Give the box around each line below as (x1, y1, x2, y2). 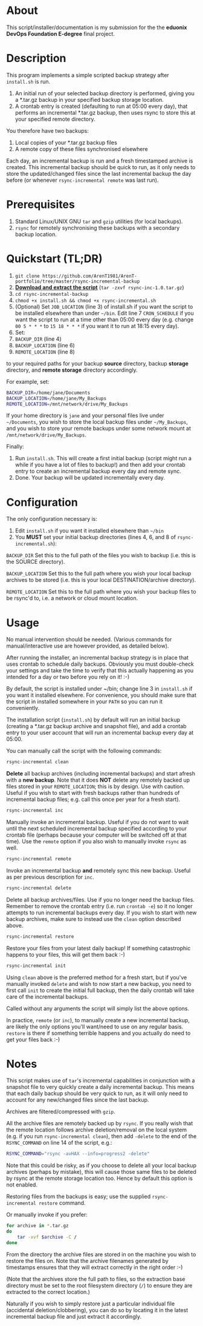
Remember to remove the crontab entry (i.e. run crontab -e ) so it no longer (6, 902, 193, 909)
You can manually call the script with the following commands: (6, 747, 162, 755)
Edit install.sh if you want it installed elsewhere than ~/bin (14, 527, 164, 534)
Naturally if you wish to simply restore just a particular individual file (6, 1300, 175, 1307)
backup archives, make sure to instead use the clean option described (6, 915, 181, 922)
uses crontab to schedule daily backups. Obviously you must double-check (6, 660, 195, 668)
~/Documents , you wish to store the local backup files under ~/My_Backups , (6, 418, 188, 426)
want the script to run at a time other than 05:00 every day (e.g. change (14, 316, 194, 323)
